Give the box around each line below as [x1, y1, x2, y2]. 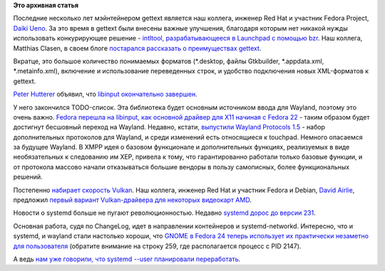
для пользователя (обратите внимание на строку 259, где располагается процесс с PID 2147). [13, 242, 302, 250]
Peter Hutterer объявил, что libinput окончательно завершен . [13, 90, 197, 99]
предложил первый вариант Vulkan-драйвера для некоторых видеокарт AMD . [13, 196, 252, 204]
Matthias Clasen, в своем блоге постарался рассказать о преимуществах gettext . [13, 43, 262, 53]
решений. [13, 173, 43, 181]
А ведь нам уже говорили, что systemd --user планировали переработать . [13, 255, 241, 263]
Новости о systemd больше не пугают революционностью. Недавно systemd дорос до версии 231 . [13, 208, 317, 217]
